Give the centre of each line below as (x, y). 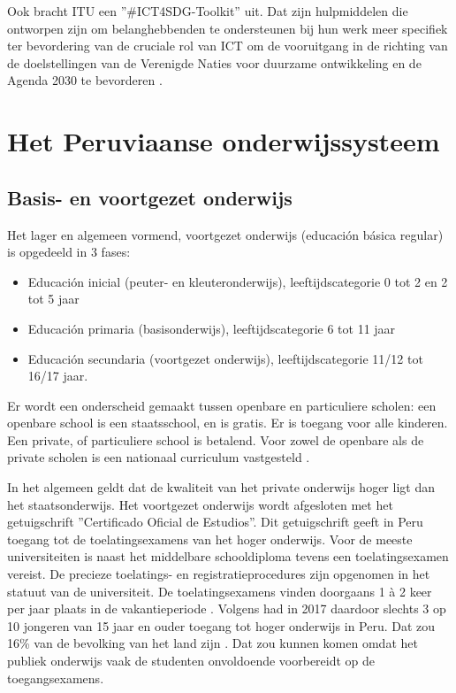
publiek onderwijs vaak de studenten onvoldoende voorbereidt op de (191, 661)
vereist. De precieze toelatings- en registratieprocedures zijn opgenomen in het (219, 574)
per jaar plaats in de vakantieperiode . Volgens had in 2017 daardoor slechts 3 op (227, 608)
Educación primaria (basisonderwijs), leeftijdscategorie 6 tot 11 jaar (212, 328)
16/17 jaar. (58, 376)
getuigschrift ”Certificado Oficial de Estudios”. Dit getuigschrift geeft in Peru (215, 522)
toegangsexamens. (56, 678)
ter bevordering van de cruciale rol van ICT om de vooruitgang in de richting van (228, 46)
